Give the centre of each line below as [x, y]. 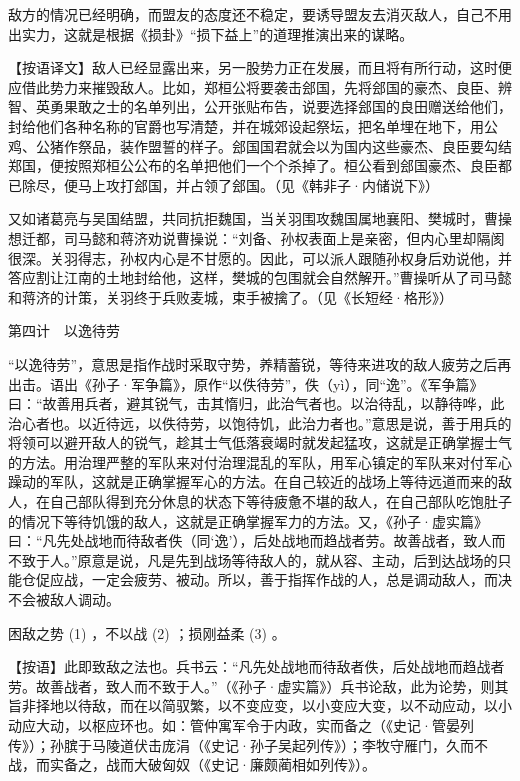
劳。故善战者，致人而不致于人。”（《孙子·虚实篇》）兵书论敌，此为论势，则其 [258, 685]
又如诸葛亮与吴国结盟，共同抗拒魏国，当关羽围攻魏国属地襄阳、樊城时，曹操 [260, 218]
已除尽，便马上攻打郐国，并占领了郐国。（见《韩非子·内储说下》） [223, 184]
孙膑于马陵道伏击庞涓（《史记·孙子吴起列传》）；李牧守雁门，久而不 [268, 744]
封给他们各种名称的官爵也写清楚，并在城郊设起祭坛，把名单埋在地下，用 [246, 125]
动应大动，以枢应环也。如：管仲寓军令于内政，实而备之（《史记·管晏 [234, 725]
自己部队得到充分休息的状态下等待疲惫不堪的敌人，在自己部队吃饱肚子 [280, 501]
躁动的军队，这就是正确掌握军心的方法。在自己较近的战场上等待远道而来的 [253, 481]
